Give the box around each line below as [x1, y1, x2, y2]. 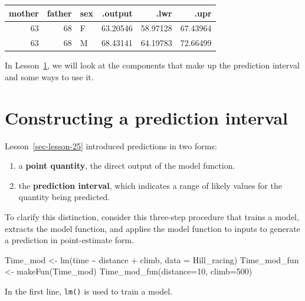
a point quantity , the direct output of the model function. [18, 159, 235, 172]
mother [9, 6, 39, 19]
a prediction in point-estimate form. [5, 234, 135, 246]
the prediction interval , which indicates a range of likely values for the [18, 179, 282, 191]
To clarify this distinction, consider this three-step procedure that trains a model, [5, 210, 299, 223]
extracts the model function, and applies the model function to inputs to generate [5, 222, 300, 234]
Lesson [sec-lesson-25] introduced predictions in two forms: [5, 139, 217, 152]
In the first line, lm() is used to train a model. [5, 284, 173, 297]
